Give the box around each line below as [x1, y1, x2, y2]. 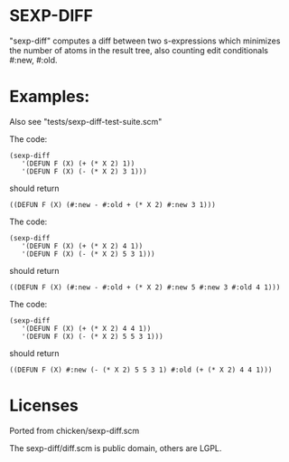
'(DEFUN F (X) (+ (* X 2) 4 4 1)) [21, 324, 152, 333]
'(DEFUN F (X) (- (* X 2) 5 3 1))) [21, 250, 155, 259]
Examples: [9, 87, 90, 107]
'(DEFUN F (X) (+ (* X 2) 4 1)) [21, 241, 144, 250]
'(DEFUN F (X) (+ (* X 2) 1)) [21, 159, 135, 168]
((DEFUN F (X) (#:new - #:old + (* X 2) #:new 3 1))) [9, 200, 217, 209]
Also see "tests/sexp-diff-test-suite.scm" [9, 116, 163, 127]
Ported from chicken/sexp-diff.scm [9, 425, 140, 436]
